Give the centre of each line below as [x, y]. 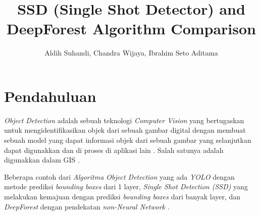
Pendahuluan [50, 96]
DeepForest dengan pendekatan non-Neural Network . [87, 206]
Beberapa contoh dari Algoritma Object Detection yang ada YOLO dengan [119, 176]
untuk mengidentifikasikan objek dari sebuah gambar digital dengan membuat [125, 130]
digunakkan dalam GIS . [42, 160]
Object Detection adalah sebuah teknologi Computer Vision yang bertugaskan [124, 120]
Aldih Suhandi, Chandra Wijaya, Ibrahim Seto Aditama [131, 53]
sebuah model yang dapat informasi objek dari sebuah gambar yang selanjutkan [128, 140]
